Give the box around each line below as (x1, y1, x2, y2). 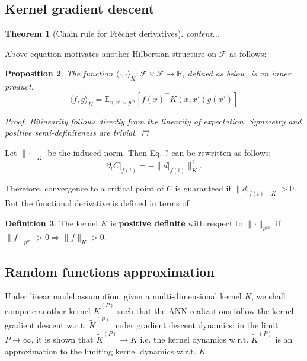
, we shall (251, 290, 286, 302)
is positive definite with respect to (110, 216, 243, 229)
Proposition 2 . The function (5, 67, 113, 79)
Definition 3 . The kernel (5, 216, 98, 229)
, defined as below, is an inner (182, 67, 291, 79)
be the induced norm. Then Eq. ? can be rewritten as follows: (47, 146, 271, 158)
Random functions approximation (5, 262, 215, 280)
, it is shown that (31, 333, 94, 346)
